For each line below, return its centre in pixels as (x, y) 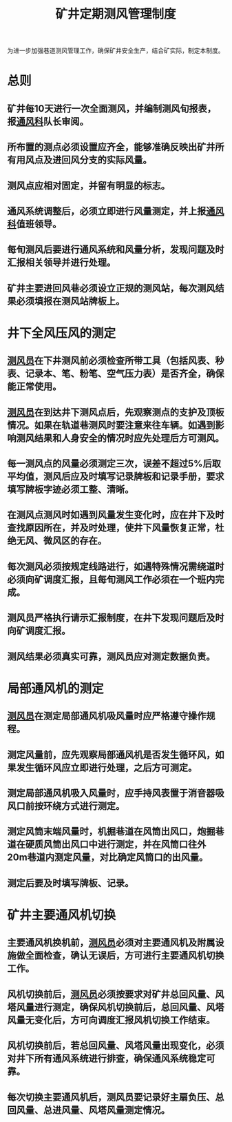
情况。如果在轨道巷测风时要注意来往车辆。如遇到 (111, 425)
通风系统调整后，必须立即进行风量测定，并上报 (107, 211)
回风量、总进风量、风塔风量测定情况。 (88, 1110)
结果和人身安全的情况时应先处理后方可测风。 (129, 438)
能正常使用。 (34, 387)
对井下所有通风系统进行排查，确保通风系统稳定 (107, 1059)
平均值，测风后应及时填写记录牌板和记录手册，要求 (116, 477)
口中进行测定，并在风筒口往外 (143, 845)
